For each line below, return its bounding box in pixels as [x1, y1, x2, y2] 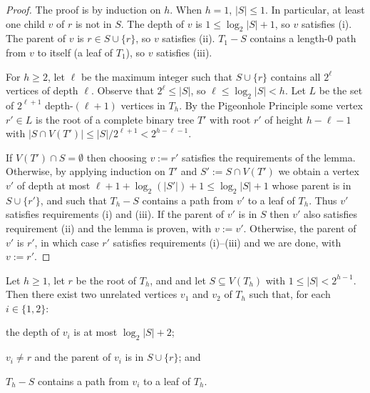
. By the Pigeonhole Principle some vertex [179, 97, 363, 112]
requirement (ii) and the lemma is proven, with [6, 220, 212, 235]
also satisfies [303, 207, 357, 222]
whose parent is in [272, 177, 351, 192]
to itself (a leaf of [37, 44, 113, 59]
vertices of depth [6, 83, 78, 98]
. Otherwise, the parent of [243, 220, 356, 235]
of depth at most [16, 177, 91, 192]
